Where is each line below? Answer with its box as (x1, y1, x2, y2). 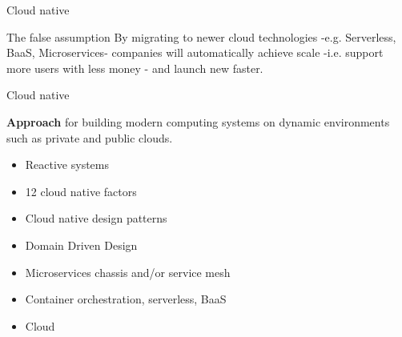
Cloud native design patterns (25, 210, 167, 227)
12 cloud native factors (25, 183, 137, 199)
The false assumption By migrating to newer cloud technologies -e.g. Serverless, (6, 28, 396, 45)
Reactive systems (25, 156, 110, 173)
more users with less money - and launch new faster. (6, 59, 263, 76)
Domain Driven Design (25, 236, 138, 253)
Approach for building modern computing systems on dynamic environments (6, 113, 390, 130)
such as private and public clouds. (6, 129, 173, 146)
